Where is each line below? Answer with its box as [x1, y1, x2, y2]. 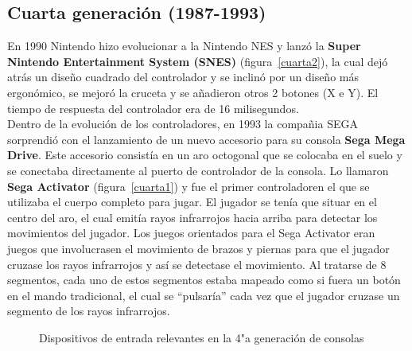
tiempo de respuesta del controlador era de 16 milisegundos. [7, 99, 299, 116]
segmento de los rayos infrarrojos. [7, 302, 170, 319]
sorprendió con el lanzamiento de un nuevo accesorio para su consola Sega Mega [7, 131, 406, 147]
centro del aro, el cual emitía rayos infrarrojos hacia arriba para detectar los [7, 209, 378, 225]
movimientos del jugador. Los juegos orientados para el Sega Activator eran [7, 224, 375, 241]
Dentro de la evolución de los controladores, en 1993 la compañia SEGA [7, 115, 358, 132]
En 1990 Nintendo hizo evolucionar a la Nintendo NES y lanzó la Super [7, 37, 361, 54]
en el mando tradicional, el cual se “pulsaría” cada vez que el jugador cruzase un [7, 287, 400, 303]
